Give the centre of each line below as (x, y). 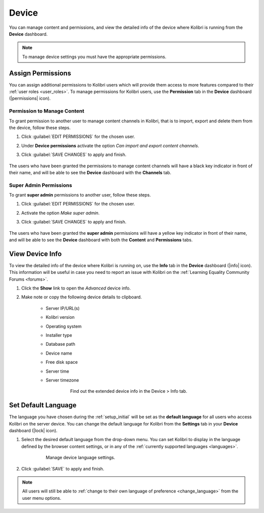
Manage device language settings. (80, 458)
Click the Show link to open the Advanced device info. (76, 288)
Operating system (64, 326)
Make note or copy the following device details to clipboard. (81, 297)
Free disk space (62, 362)
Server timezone (62, 380)
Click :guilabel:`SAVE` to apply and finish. (63, 468)
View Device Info (35, 254)
